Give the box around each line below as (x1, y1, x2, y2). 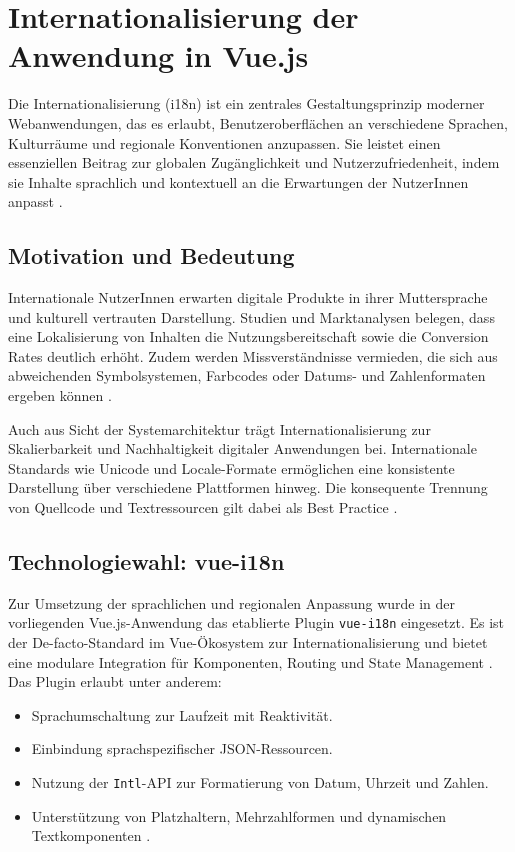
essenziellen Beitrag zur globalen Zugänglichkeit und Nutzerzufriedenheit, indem (8, 152, 500, 173)
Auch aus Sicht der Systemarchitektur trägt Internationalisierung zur (8, 418, 431, 439)
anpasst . (8, 191, 63, 212)
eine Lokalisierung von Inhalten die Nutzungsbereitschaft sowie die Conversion (8, 326, 489, 347)
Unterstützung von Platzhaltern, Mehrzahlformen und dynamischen (31, 805, 447, 826)
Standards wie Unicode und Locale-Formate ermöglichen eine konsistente (8, 457, 455, 478)
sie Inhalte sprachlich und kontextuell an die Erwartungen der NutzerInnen (8, 171, 469, 192)
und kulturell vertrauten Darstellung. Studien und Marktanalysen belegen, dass (8, 306, 495, 327)
